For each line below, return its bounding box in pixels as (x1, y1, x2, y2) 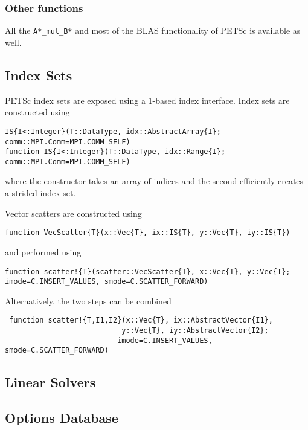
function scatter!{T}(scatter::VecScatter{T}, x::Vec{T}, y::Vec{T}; (5, 267, 290, 276)
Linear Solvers (5, 373, 96, 391)
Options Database (5, 408, 118, 427)
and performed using (5, 245, 82, 258)
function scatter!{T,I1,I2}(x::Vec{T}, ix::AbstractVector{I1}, (9, 316, 273, 325)
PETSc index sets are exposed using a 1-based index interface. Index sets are (5, 94, 290, 106)
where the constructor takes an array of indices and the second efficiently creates (5, 175, 304, 187)
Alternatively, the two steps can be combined (5, 294, 172, 307)
